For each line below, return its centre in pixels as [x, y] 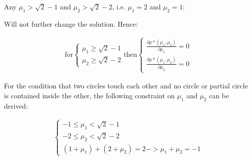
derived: [16, 105]
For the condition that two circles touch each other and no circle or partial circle [126, 86]
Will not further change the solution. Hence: [71, 23]
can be [219, 95]
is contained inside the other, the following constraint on [89, 95]
